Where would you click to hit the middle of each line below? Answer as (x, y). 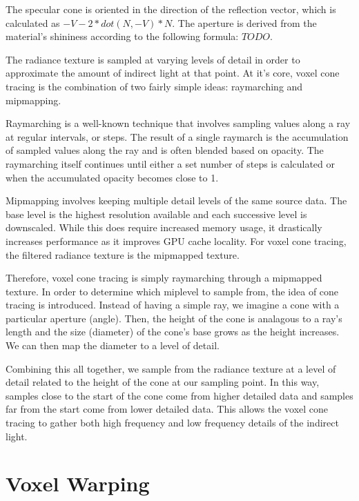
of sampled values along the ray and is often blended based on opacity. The (165, 150)
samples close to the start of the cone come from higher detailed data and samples (179, 395)
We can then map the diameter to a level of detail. (113, 345)
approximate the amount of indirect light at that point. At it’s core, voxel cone (173, 73)
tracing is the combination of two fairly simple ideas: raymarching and (154, 86)
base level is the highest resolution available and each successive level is (156, 214)
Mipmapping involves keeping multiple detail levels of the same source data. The (176, 200)
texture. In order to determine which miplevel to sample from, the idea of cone (172, 291)
